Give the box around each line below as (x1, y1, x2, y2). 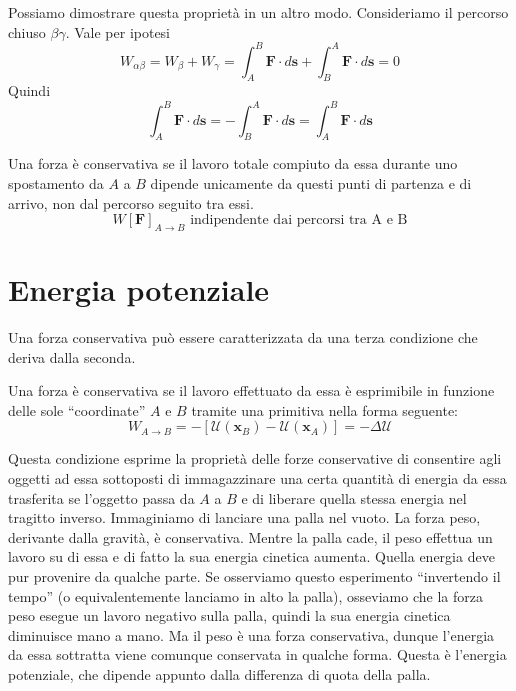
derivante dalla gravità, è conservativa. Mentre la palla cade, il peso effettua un (8, 526, 493, 547)
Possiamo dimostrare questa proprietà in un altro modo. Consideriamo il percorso (8, 2, 509, 22)
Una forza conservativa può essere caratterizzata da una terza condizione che (8, 327, 478, 348)
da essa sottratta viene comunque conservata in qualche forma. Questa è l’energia (8, 644, 507, 665)
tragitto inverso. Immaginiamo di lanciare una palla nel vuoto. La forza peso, (8, 507, 481, 528)
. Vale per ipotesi (65, 21, 171, 42)
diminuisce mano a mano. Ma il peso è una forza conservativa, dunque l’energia (8, 624, 495, 645)
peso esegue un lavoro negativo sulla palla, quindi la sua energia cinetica (8, 605, 451, 626)
